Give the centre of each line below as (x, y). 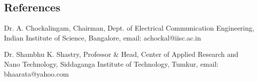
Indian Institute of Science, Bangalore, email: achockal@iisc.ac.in (103, 37)
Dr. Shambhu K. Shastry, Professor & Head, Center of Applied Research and (121, 54)
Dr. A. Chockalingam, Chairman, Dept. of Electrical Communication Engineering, (129, 28)
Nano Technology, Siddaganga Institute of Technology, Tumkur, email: (111, 63)
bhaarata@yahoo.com (37, 73)
